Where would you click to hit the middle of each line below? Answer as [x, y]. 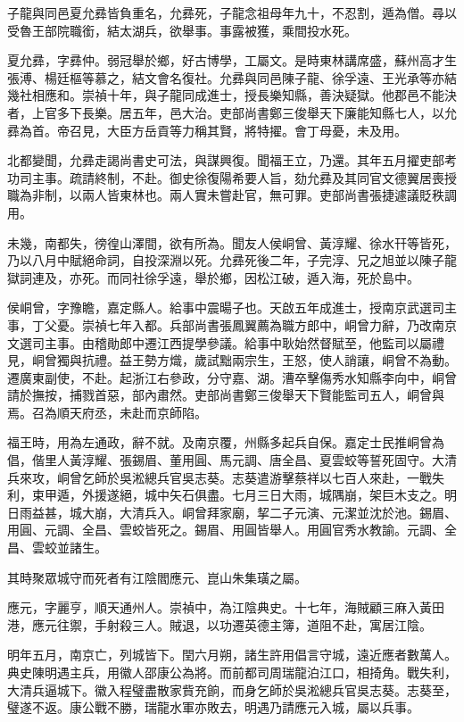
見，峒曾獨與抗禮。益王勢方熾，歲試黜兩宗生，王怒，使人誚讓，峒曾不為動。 [232, 360]
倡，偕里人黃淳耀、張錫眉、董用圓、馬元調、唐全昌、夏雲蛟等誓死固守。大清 [232, 460]
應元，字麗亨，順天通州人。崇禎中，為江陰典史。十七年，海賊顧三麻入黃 [220, 607]
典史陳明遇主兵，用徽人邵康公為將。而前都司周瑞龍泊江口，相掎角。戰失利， [232, 672]
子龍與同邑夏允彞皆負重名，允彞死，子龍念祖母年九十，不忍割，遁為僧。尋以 [232, 12]
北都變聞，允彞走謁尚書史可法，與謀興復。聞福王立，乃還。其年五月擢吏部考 [232, 160]
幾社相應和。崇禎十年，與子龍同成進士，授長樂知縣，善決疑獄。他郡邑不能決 [232, 95]
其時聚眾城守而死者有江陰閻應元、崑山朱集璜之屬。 [157, 577]
